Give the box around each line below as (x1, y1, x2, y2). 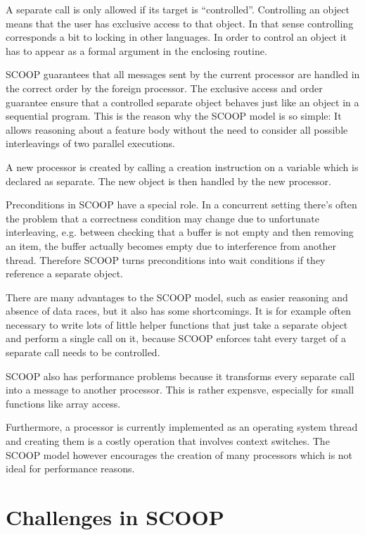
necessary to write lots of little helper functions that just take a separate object (6, 317, 348, 332)
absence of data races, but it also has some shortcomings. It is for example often (6, 303, 352, 318)
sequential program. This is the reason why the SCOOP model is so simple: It (6, 108, 342, 123)
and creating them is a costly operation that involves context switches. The (6, 434, 330, 448)
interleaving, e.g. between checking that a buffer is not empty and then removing (6, 225, 354, 239)
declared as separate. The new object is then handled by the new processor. (6, 173, 331, 188)
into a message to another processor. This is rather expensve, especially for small (6, 382, 354, 397)
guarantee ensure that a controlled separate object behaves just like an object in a (6, 94, 359, 109)
